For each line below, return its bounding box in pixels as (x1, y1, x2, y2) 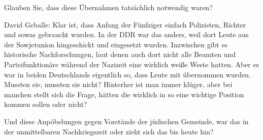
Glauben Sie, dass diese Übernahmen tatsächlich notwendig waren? (4, 2, 213, 12)
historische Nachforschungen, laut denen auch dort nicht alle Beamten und (4, 49, 236, 60)
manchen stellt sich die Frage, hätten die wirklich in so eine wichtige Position (4, 89, 244, 99)
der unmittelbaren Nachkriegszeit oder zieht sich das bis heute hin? (4, 126, 214, 136)
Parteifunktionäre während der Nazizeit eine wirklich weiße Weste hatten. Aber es (4, 59, 259, 69)
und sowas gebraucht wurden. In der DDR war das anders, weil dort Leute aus (4, 29, 249, 40)
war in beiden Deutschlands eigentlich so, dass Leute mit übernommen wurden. (4, 69, 251, 79)
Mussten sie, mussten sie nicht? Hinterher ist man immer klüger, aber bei (4, 79, 233, 90)
